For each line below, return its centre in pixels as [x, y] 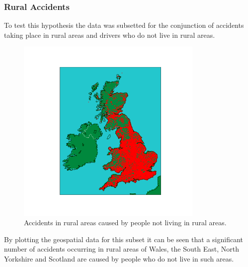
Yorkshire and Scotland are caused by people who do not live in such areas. [119, 258]
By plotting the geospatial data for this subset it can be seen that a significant [124, 239]
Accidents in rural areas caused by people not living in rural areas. [125, 222]
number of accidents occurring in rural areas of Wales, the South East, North [122, 249]
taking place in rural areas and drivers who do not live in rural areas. [110, 35]
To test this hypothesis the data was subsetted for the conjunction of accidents [124, 25]
